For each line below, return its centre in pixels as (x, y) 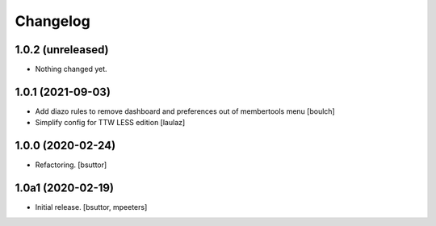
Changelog (52, 21)
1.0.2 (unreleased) (62, 50)
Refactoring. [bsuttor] (71, 165)
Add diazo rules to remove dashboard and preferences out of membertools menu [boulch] (185, 111)
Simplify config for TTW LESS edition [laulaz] (110, 123)
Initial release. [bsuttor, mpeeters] (91, 207)
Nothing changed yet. (71, 69)
